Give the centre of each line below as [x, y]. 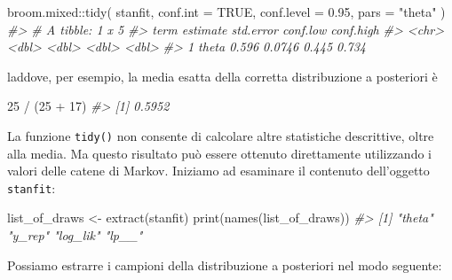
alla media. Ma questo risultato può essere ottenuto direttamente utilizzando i [219, 153]
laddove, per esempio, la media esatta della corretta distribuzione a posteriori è [222, 76]
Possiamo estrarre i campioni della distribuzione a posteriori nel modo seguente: [225, 264]
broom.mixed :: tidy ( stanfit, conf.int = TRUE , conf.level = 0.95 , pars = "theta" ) [226, 12]
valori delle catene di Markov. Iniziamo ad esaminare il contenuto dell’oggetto [218, 171]
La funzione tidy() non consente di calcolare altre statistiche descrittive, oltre [221, 135]
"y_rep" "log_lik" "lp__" [75, 235]
